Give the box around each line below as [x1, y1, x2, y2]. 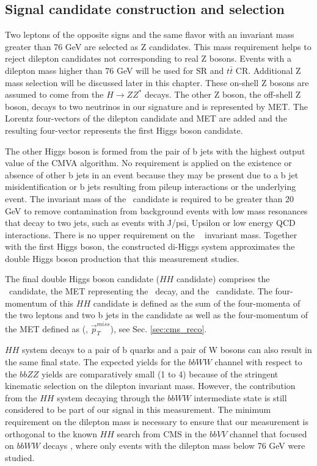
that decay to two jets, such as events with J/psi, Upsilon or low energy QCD [5, 216, 296, 229]
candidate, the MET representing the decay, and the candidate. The [9, 285, 272, 297]
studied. [5, 451, 35, 464]
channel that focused [230, 427, 307, 440]
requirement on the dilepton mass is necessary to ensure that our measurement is [5, 415, 309, 428]
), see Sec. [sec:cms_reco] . [110, 322, 207, 335]
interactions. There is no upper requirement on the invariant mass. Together [5, 228, 297, 241]
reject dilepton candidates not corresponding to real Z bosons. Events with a [5, 52, 291, 65]
